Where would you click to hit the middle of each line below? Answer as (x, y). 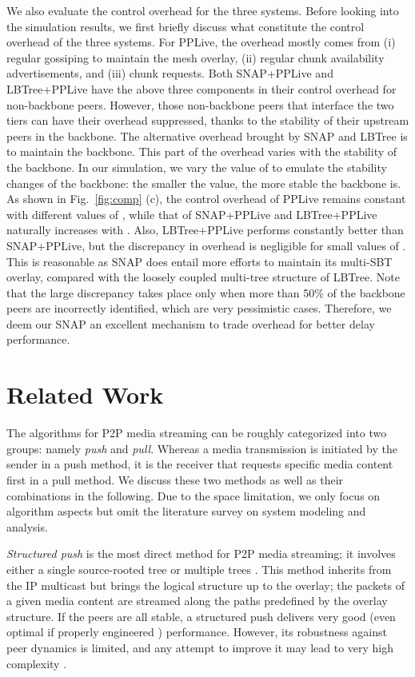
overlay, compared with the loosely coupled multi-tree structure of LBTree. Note (203, 277)
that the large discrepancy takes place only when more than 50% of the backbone (206, 292)
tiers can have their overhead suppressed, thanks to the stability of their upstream (208, 120)
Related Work (85, 394)
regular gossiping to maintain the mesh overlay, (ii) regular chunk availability (196, 57)
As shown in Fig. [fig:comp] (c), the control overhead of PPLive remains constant (206, 199)
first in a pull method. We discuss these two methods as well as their (175, 479)
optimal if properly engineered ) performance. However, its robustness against (197, 632)
